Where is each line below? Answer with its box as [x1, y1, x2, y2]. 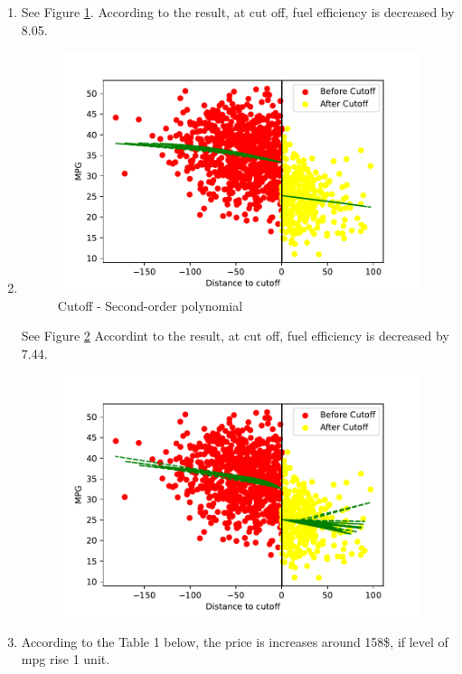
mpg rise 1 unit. [21, 650, 110, 669]
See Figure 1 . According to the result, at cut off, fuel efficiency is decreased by [21, 3, 455, 21]
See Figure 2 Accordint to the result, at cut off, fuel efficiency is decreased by [21, 326, 449, 345]
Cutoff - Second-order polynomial [57, 295, 243, 314]
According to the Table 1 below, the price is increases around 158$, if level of [21, 632, 448, 651]
